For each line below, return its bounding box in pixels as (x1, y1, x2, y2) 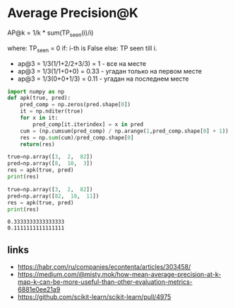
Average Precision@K (7, 5, 139, 21)
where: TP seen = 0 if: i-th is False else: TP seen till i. (7, 44, 157, 54)
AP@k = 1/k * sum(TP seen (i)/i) (7, 28, 94, 38)
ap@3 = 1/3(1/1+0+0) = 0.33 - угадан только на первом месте (17, 67, 203, 75)
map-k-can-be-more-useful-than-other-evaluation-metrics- (17, 278, 193, 286)
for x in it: (20, 115, 59, 122)
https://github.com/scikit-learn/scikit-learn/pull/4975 (17, 292, 171, 302)
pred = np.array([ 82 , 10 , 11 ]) (7, 193, 100, 200)
